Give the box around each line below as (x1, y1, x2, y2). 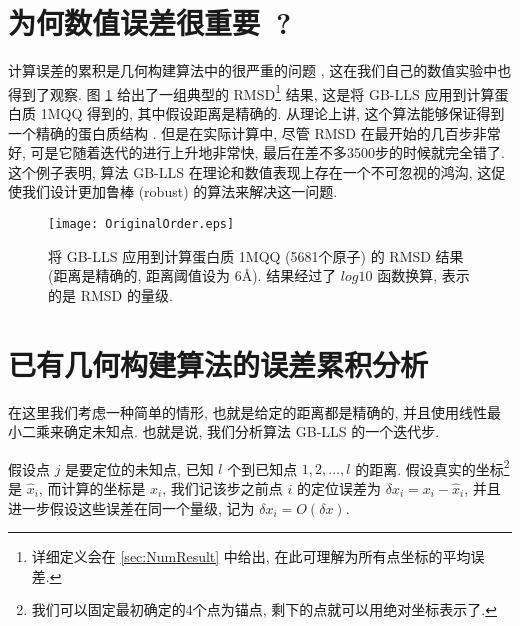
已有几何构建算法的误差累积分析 (8, 343, 429, 384)
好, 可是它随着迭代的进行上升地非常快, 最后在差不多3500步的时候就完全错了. (8, 142, 505, 163)
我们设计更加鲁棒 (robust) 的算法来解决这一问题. (21, 181, 338, 202)
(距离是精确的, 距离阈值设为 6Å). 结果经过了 (48, 265, 337, 286)
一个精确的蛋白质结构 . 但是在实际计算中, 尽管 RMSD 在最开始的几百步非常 (8, 122, 501, 143)
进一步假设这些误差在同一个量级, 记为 (8, 497, 255, 518)
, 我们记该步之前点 (162, 477, 283, 498)
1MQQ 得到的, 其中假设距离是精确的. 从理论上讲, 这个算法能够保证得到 (40, 102, 505, 123)
